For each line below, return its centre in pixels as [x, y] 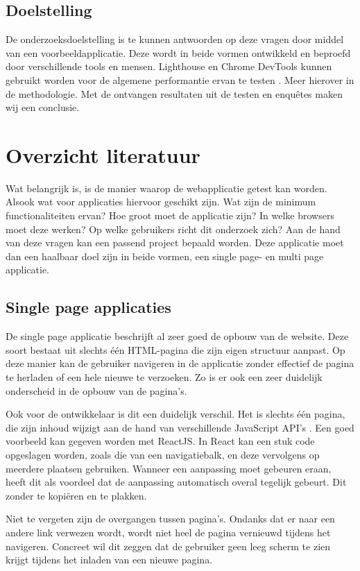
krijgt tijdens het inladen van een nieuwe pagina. [109, 560]
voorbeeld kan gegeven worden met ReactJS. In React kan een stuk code [160, 441]
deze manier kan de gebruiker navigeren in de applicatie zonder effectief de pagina [180, 363]
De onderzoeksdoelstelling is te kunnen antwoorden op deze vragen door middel [175, 39]
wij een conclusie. [43, 107]
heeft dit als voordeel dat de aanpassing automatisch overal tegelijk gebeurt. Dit [176, 482]
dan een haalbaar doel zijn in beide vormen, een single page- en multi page [165, 256]
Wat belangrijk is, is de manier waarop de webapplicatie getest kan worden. [166, 188]
